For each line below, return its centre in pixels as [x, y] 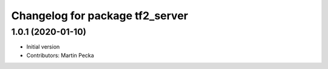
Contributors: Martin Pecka [60, 55]
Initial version [43, 47]
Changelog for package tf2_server [100, 16]
